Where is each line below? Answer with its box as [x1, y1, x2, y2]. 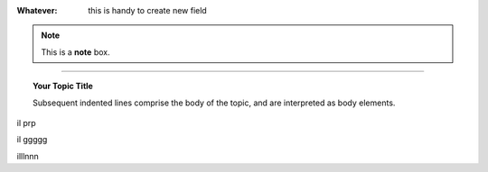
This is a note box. [41, 46, 110, 58]
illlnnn [16, 150, 40, 161]
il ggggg [16, 134, 48, 145]
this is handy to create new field [88, 5, 207, 15]
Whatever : [16, 5, 58, 15]
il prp [16, 117, 36, 128]
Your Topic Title [33, 81, 94, 92]
